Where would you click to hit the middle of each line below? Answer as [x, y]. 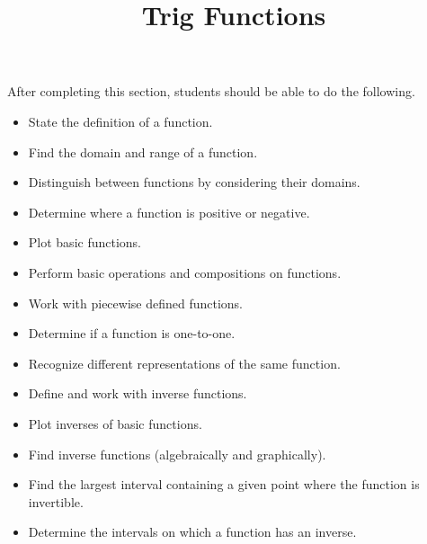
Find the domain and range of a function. [143, 152]
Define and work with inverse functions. [138, 393]
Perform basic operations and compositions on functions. [185, 272]
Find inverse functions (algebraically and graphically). [177, 454]
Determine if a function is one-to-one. [132, 333]
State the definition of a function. [120, 121]
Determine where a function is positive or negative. [169, 212]
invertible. [56, 501]
